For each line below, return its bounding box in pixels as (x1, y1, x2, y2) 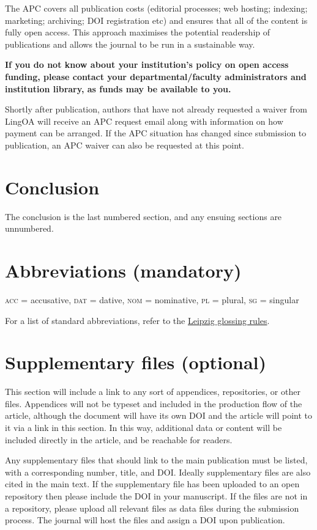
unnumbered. (5, 222, 54, 235)
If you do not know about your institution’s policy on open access (5, 58, 289, 71)
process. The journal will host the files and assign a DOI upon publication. (5, 513, 285, 526)
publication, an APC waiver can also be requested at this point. (5, 138, 244, 151)
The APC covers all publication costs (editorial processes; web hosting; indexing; (5, 2, 308, 14)
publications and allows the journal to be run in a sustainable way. (5, 37, 255, 50)
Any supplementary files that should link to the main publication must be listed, (5, 454, 308, 466)
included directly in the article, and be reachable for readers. (5, 433, 233, 446)
